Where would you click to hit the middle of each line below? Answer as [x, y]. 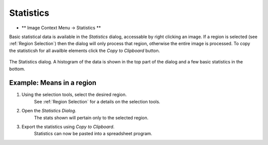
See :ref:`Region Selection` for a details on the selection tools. [97, 101]
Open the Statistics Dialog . [49, 111]
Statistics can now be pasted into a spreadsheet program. [93, 134]
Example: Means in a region [53, 83]
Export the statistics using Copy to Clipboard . [68, 127]
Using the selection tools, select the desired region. [74, 95]
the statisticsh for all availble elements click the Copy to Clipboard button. [85, 50]
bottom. [17, 69]
